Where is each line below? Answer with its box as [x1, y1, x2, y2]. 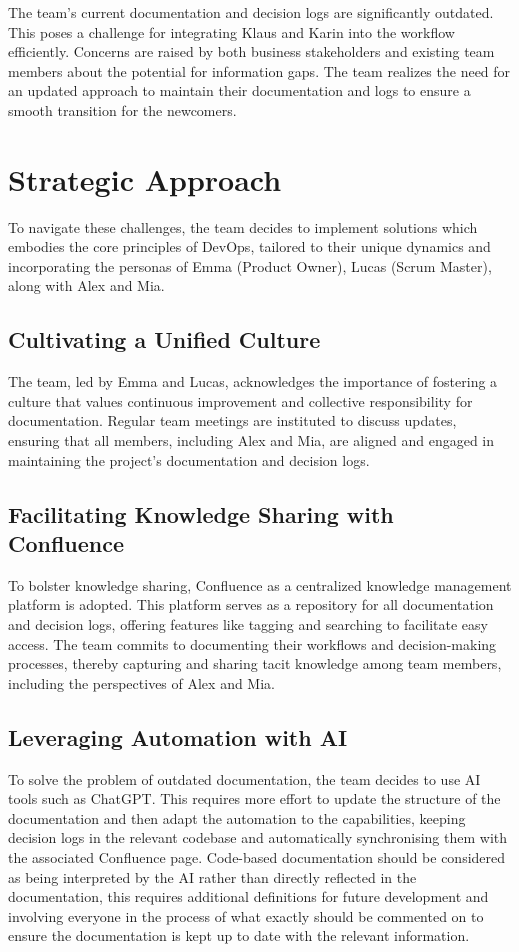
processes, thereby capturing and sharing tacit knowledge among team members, [8, 653, 502, 674]
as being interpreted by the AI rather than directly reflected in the [8, 866, 417, 887]
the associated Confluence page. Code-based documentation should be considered [8, 846, 506, 867]
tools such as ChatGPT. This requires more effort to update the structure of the [8, 788, 501, 809]
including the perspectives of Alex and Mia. [8, 672, 275, 693]
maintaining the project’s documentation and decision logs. [8, 449, 370, 470]
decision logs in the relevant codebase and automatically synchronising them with [8, 827, 508, 848]
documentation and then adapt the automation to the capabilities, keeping [8, 807, 466, 828]
